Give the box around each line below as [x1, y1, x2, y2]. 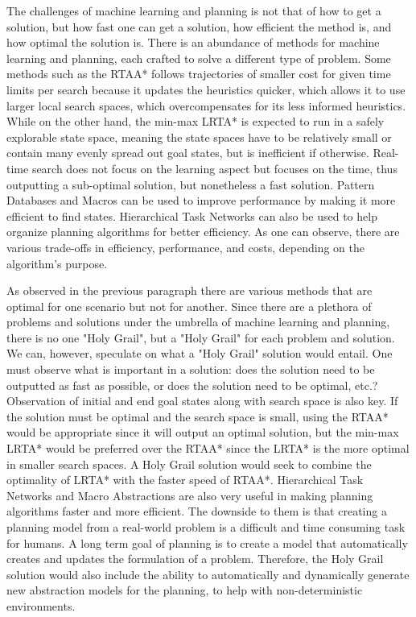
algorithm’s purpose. [6, 255, 108, 271]
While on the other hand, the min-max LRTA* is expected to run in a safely [6, 113, 385, 130]
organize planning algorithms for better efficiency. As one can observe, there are [6, 223, 400, 240]
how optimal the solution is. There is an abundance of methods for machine [6, 34, 380, 51]
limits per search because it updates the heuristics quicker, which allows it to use [6, 81, 406, 97]
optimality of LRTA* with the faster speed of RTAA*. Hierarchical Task [6, 471, 364, 488]
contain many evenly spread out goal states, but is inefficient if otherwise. [6, 144, 369, 161]
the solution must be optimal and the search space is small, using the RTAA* [6, 408, 389, 424]
